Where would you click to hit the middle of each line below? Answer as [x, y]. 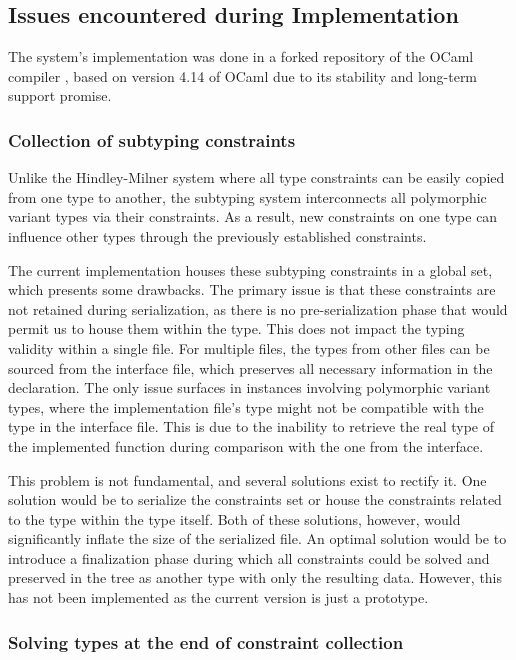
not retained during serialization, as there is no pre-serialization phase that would [258, 308]
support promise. [60, 95]
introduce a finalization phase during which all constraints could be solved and [249, 557]
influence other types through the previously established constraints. [217, 235]
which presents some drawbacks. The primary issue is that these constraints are [252, 289]
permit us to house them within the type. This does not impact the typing [236, 328]
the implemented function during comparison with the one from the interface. [246, 445]
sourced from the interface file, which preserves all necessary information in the [250, 367]
